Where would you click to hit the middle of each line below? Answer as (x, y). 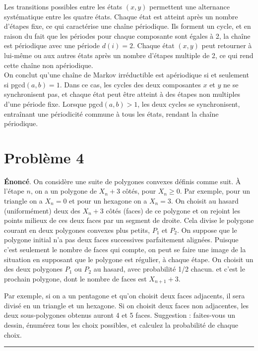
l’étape (14, 191)
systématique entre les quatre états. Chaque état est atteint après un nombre (121, 16)
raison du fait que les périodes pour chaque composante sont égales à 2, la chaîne (127, 35)
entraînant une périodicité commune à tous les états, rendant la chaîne (111, 113)
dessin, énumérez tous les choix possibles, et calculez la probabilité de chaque (121, 325)
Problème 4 (44, 157)
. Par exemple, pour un (215, 191)
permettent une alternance (189, 6)
